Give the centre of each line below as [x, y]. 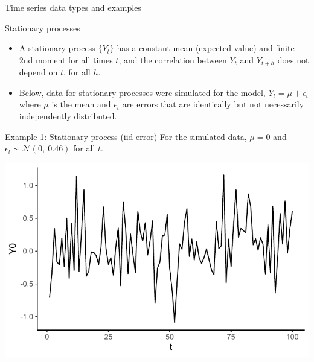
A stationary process [57, 48]
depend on [38, 72]
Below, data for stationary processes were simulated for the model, [142, 92]
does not [293, 59]
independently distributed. [68, 116]
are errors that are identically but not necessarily [213, 104]
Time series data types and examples [73, 7]
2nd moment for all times [66, 59]
